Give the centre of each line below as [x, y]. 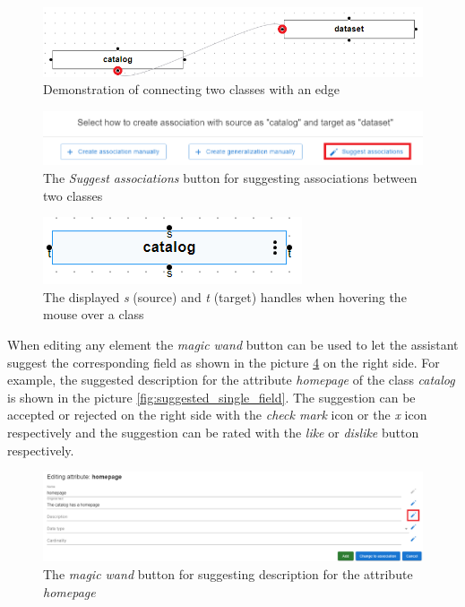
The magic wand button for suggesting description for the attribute [228, 573]
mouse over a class [94, 314]
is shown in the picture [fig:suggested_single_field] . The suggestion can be [211, 397]
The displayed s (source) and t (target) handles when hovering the [225, 296]
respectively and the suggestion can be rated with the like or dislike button [213, 432]
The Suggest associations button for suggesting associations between [230, 178]
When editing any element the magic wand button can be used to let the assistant [233, 344]
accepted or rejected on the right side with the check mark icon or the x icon [217, 415]
